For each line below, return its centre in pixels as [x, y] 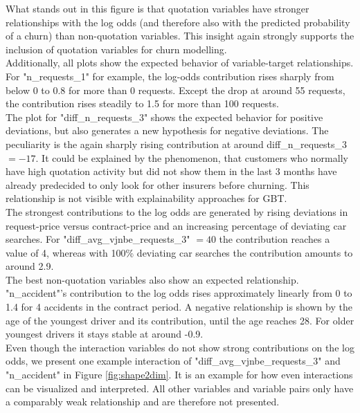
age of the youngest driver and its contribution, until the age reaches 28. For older [180, 320]
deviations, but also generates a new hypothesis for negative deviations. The [167, 130]
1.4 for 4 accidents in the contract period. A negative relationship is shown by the [179, 307]
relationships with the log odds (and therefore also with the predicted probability [178, 22]
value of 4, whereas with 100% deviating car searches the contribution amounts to [179, 252]
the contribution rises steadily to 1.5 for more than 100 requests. [142, 103]
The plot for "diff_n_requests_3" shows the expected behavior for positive [164, 117]
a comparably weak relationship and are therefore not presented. [143, 402]
